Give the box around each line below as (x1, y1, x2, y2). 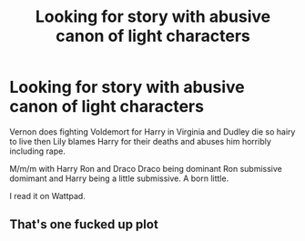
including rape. (9, 146, 66, 156)
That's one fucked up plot (9, 216, 159, 233)
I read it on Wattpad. (9, 190, 86, 201)
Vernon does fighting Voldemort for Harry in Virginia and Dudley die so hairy (9, 126, 296, 137)
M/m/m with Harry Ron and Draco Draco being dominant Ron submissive (9, 163, 282, 174)
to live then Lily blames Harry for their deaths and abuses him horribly (9, 136, 271, 146)
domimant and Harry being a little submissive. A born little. (9, 173, 229, 184)
